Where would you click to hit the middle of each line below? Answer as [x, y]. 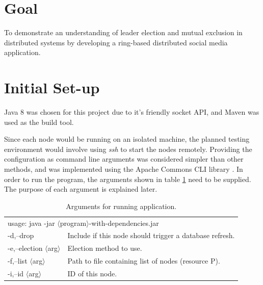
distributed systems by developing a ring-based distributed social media [116, 42]
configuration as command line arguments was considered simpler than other [124, 159]
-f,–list [18, 261]
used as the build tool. [39, 122]
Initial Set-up [52, 87]
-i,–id [16, 273]
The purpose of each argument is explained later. [81, 189]
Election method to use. [105, 248]
